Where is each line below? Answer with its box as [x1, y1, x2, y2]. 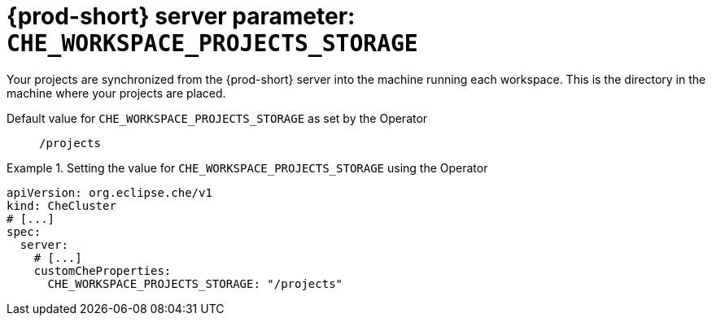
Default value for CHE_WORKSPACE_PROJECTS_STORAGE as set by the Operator [7, 111, 428, 125]
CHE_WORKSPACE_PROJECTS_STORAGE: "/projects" [47, 276, 343, 290]
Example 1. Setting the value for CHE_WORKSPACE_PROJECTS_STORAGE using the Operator [7, 160, 488, 175]
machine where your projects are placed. [7, 85, 226, 100]
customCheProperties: [33, 263, 172, 277]
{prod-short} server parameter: [7, 2, 356, 30]
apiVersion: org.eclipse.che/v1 [7, 185, 212, 199]
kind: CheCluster [7, 198, 116, 212]
